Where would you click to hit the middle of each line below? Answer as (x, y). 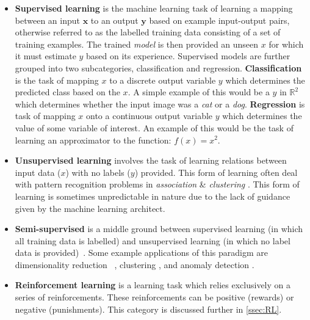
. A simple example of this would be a (199, 92)
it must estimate (45, 56)
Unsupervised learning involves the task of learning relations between (151, 160)
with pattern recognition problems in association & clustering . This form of (157, 184)
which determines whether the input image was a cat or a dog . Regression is (160, 104)
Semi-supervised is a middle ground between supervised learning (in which (159, 229)
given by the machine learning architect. (90, 208)
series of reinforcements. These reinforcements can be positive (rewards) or (154, 297)
